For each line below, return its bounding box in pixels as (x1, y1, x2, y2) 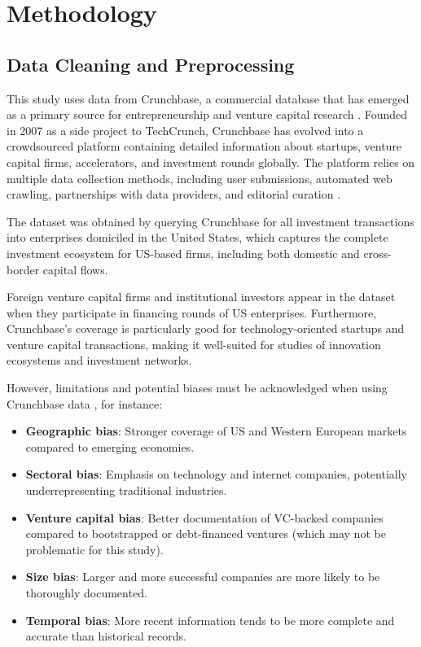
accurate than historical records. (25, 627, 186, 645)
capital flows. (42, 260, 108, 278)
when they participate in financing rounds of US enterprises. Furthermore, (7, 304, 377, 321)
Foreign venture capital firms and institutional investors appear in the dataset (7, 288, 396, 305)
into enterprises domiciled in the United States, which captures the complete (7, 229, 388, 246)
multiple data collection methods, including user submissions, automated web (7, 169, 392, 186)
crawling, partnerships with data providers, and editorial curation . (7, 186, 341, 203)
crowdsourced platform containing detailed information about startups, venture (7, 138, 402, 155)
